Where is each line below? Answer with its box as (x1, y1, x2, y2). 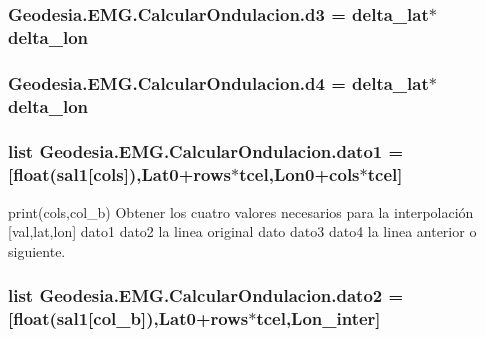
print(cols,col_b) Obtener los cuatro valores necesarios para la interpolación (8, 201, 474, 222)
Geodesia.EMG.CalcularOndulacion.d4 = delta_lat (8, 70, 429, 95)
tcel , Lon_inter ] (256, 306, 381, 331)
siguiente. (8, 240, 66, 261)
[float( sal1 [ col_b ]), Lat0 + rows (8, 306, 249, 331)
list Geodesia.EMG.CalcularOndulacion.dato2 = (8, 283, 404, 308)
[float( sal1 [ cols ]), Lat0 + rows (8, 162, 231, 187)
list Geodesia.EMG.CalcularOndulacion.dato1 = (8, 139, 404, 164)
